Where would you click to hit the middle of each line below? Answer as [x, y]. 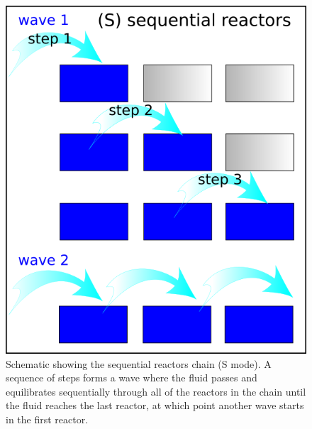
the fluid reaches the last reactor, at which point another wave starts [155, 405]
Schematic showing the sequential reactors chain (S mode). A [139, 363]
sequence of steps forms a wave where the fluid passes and [132, 378]
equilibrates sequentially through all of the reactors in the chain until [156, 391]
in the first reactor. [47, 419]
